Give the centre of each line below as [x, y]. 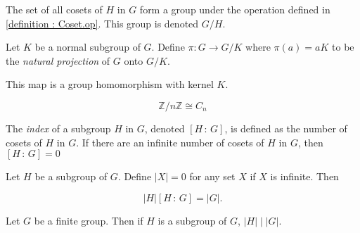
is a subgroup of [192, 220]
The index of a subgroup [58, 128]
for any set [212, 176]
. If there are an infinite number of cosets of [170, 142]
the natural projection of [58, 60]
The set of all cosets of [54, 9]
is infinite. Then [304, 176]
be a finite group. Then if [89, 220]
